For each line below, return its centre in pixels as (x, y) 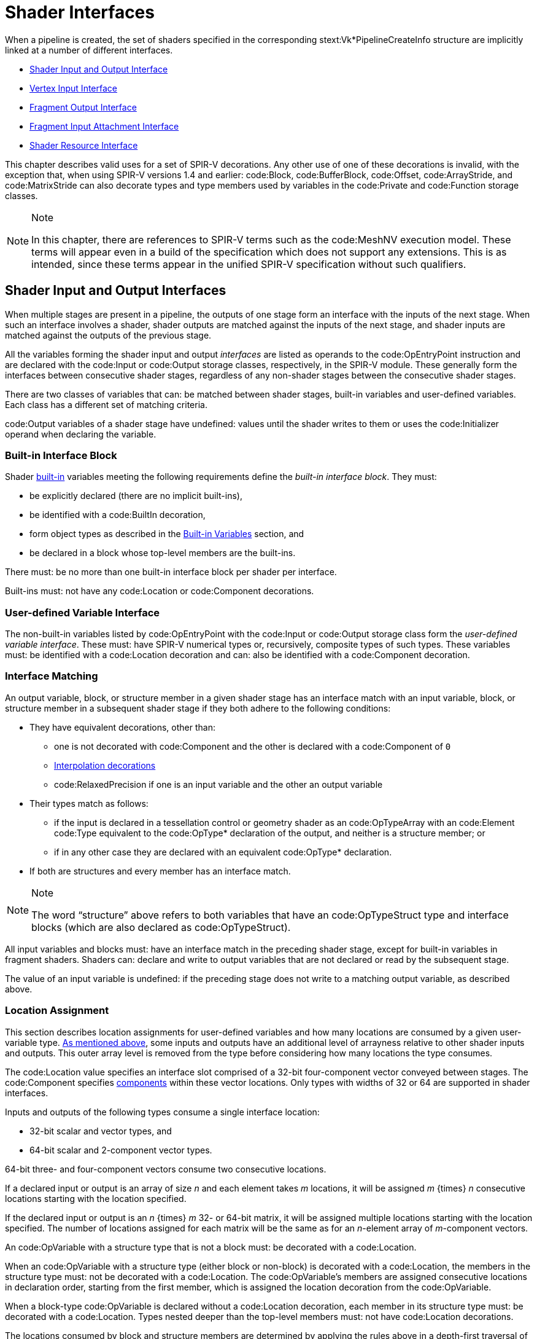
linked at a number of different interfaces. (89, 50)
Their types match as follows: (89, 803)
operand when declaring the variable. (81, 434)
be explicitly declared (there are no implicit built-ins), (136, 496)
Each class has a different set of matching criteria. (106, 404)
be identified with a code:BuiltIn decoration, (118, 515)
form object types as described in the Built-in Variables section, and (167, 534)
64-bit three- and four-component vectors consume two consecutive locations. (166, 1169)
